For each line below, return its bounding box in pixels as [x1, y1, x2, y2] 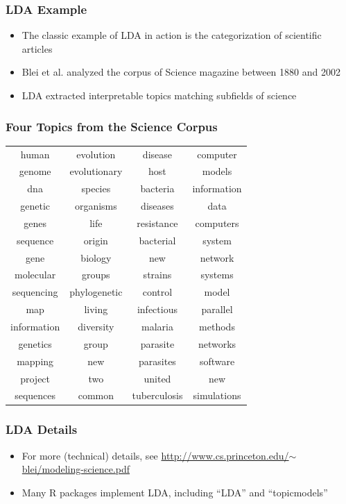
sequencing [12, 285, 58, 299]
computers [195, 215, 239, 230]
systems [200, 267, 234, 282]
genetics [18, 336, 52, 351]
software [199, 353, 235, 368]
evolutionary [69, 164, 123, 178]
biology [80, 250, 112, 264]
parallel [201, 302, 233, 317]
